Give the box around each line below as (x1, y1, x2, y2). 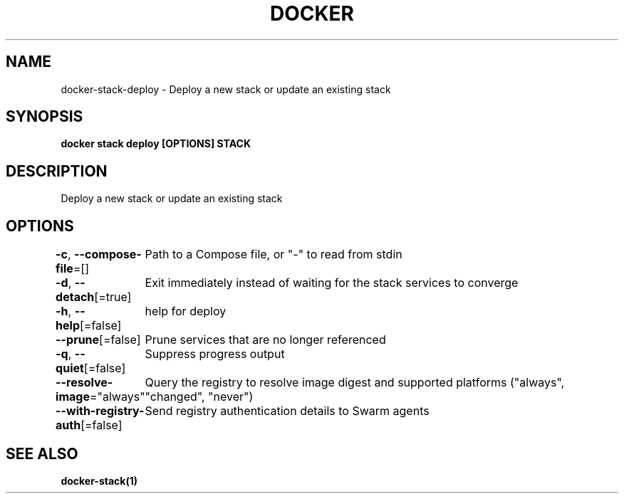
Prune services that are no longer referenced (145, 332, 386, 347)
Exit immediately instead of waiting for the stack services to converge (145, 275, 519, 290)
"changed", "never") (145, 389, 254, 404)
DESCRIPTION (6, 162, 108, 180)
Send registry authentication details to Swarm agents (145, 404, 430, 419)
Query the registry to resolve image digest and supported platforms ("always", (145, 375, 565, 390)
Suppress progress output (145, 347, 285, 362)
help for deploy (145, 304, 227, 319)
